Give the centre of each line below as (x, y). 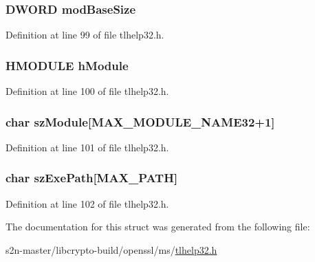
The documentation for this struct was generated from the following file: (158, 227)
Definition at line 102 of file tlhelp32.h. (87, 203)
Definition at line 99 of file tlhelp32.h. (85, 35)
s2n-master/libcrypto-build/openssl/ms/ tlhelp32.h (111, 249)
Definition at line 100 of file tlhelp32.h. (87, 91)
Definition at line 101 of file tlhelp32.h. (87, 147)
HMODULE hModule (67, 65)
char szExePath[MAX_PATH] (92, 178)
